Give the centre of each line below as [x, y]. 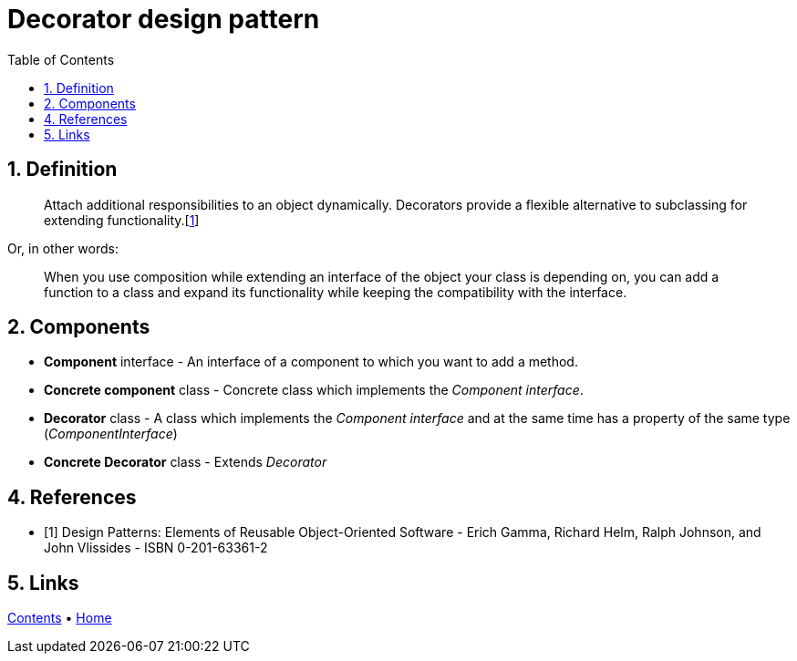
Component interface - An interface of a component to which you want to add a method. [311, 362]
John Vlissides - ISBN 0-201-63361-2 [156, 548]
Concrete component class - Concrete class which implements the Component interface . [314, 390]
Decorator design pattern [164, 19]
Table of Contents [61, 59]
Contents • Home [60, 618]
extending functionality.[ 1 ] [122, 220]
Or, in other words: [63, 248]
